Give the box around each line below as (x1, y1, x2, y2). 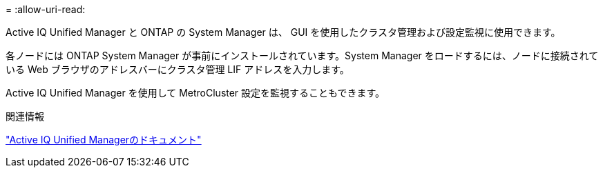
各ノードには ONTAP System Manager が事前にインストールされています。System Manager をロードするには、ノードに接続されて (6, 50, 599, 61)
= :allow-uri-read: (6, 3, 86, 15)
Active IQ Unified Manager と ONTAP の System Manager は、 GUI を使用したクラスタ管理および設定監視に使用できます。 (6, 26, 561, 38)
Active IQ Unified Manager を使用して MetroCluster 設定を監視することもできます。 (6, 87, 385, 99)
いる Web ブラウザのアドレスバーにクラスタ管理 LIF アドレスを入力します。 (6, 63, 350, 75)
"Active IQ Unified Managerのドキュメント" (6, 134, 202, 145)
